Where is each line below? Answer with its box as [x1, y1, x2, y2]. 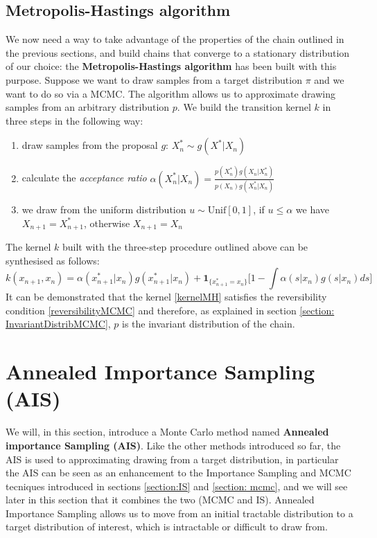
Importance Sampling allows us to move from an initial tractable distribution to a [6, 505, 353, 520]
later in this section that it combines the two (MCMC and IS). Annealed [6, 492, 315, 507]
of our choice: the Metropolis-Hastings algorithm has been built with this [6, 59, 337, 73]
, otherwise [83, 215, 130, 230]
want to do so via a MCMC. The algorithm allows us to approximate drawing [6, 86, 335, 100]
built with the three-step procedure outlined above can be [62, 240, 308, 254]
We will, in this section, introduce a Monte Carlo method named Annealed [6, 424, 329, 439]
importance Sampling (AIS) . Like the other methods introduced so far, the [6, 438, 341, 452]
